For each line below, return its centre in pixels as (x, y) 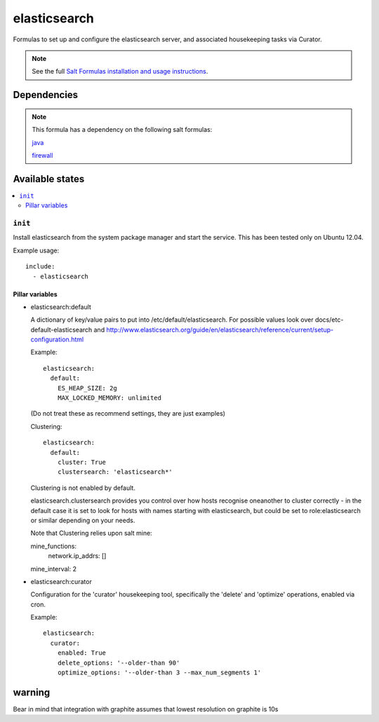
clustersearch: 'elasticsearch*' (115, 472)
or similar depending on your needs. (83, 520)
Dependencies (46, 95)
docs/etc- (329, 320)
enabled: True (82, 653)
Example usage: (36, 250)
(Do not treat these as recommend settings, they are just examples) (128, 414)
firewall (42, 155)
